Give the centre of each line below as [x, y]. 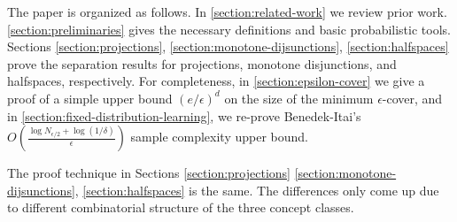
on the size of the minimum [299, 98]
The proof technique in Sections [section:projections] [149, 173]
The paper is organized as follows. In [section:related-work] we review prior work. [227, 11]
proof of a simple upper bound [90, 98]
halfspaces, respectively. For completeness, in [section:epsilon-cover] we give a [216, 81]
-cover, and [412, 98]
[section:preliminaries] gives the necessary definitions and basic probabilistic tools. [229, 29]
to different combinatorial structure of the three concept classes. [181, 207]
